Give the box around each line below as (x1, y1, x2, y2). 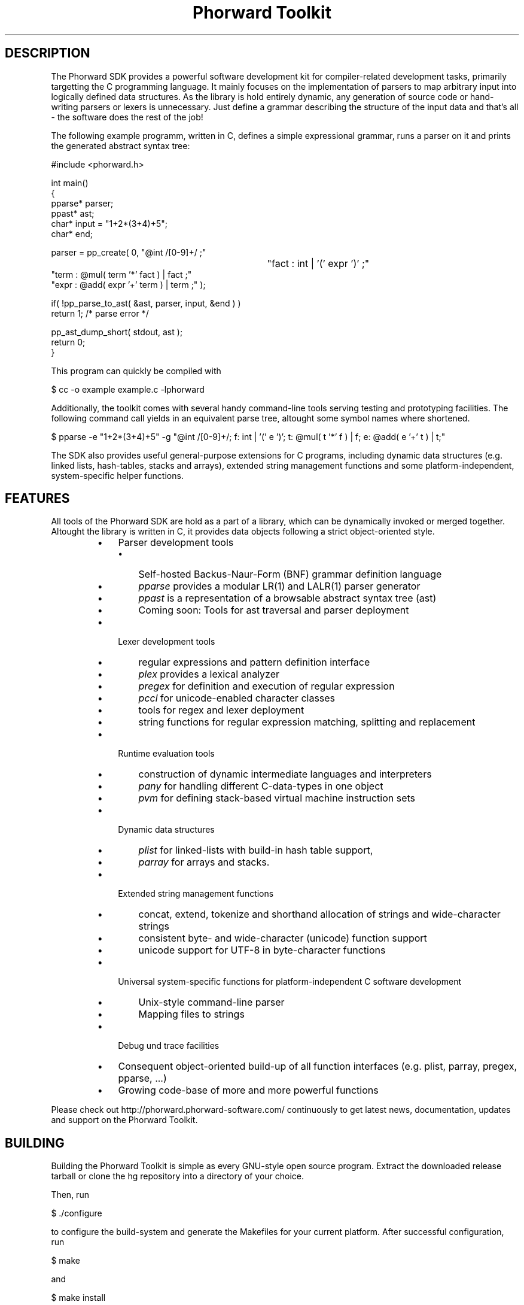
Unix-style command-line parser (138, 996, 285, 1009)
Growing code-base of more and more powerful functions (118, 1084, 379, 1097)
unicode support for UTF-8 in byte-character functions (138, 944, 386, 957)
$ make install (51, 1292, 106, 1303)
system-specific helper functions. (51, 470, 184, 481)
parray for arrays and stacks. (138, 856, 270, 869)
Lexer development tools (118, 636, 215, 647)
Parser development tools (118, 536, 234, 549)
